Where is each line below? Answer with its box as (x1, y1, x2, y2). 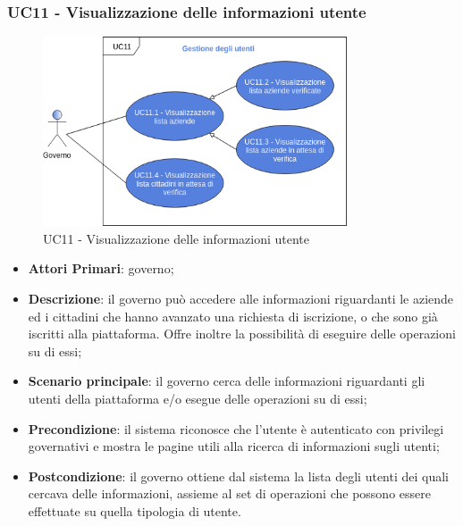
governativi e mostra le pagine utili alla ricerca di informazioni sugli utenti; (28, 437, 440, 455)
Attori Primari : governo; (28, 259, 174, 278)
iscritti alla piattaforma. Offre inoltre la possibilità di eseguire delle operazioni (28, 324, 456, 343)
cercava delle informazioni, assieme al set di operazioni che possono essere (28, 484, 431, 503)
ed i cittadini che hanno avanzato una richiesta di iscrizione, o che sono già (28, 306, 438, 325)
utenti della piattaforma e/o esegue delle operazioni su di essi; (28, 388, 367, 407)
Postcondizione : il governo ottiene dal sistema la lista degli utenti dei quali (28, 466, 450, 485)
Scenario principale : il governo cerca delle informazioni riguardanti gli (28, 372, 425, 390)
